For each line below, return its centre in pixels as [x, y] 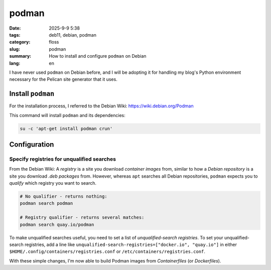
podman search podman [46, 204]
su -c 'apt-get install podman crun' [66, 128]
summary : [20, 56]
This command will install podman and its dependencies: [67, 115]
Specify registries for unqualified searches [63, 159]
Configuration [32, 144]
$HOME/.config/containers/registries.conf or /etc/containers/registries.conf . [107, 251]
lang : [15, 63]
